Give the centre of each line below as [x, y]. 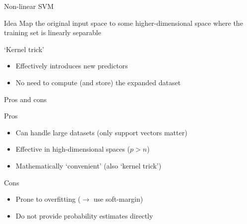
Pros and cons [25, 99]
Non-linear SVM [29, 6]
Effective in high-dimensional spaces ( [73, 149]
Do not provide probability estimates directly [84, 215]
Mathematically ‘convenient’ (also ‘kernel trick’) [89, 165]
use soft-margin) [118, 199]
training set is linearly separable [53, 32]
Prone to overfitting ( [48, 199]
